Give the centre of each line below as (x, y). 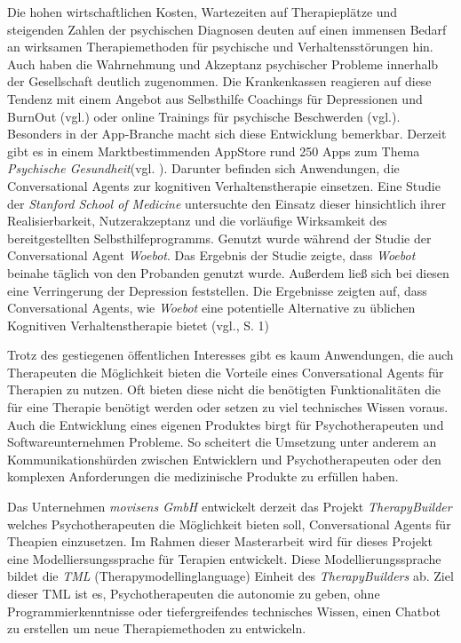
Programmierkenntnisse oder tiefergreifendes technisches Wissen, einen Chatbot (224, 611)
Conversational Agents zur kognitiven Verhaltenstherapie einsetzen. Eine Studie (224, 185)
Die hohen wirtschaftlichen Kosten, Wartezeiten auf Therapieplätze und (203, 12)
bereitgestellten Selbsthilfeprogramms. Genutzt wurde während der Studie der (219, 238)
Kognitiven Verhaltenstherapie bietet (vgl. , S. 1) (138, 325)
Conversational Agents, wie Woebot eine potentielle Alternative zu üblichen (211, 308)
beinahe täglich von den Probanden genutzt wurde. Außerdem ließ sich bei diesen (228, 272)
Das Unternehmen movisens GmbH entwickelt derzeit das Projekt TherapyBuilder (230, 507)
